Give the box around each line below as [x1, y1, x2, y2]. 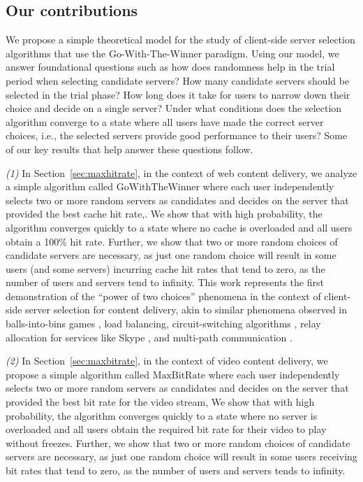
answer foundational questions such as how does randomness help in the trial [6, 59, 335, 74]
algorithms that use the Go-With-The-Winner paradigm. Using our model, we [6, 45, 339, 60]
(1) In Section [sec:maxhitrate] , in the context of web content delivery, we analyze [6, 165, 357, 180]
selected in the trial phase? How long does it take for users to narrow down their [6, 87, 350, 101]
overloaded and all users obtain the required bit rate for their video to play [6, 422, 327, 437]
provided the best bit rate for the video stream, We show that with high [6, 395, 315, 409]
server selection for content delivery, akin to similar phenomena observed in [25, 302, 348, 317]
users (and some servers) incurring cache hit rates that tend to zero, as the [6, 261, 325, 276]
